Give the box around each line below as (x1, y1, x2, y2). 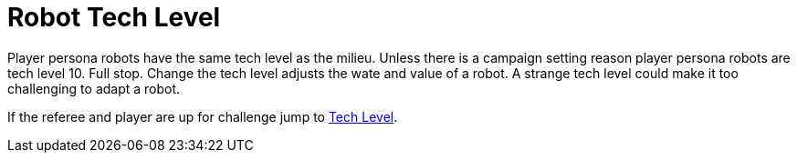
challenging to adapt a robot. (7, 80, 181, 96)
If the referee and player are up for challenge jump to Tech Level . (7, 108, 398, 125)
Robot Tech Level (7, 2, 221, 33)
